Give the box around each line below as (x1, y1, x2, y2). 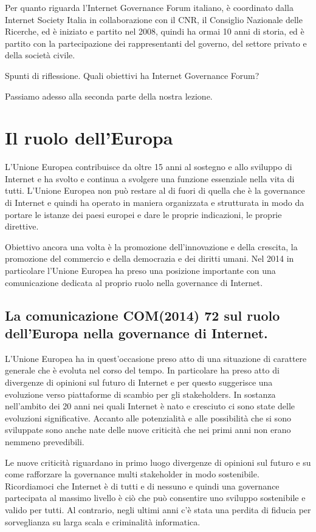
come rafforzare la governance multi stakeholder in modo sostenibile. (5, 468, 259, 480)
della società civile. (5, 49, 75, 61)
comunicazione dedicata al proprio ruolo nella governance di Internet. (5, 276, 263, 288)
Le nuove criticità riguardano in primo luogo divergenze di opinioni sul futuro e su (5, 455, 311, 468)
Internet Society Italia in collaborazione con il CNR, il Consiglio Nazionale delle (5, 13, 303, 26)
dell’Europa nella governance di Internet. (5, 324, 268, 342)
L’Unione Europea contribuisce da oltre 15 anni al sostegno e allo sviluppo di (5, 160, 292, 173)
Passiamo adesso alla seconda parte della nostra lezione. (5, 89, 213, 102)
